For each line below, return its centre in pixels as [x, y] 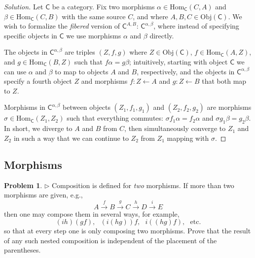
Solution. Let [24, 6]
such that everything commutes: [115, 118]
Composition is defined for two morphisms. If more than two [143, 185]
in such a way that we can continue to [71, 138]
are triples [80, 52]
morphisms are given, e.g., [43, 195]
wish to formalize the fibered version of [62, 26]
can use [15, 71]
